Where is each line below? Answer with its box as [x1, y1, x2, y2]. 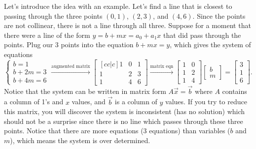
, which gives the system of [170, 39, 251, 50]
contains [222, 86, 247, 96]
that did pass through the [163, 30, 241, 40]
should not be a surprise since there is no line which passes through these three [4, 116, 243, 126]
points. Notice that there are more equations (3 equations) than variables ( [4, 125, 230, 136]
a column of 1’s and [4, 96, 64, 107]
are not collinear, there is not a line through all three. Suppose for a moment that [4, 20, 251, 30]
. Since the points [192, 10, 246, 21]
